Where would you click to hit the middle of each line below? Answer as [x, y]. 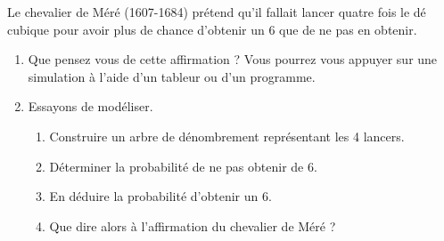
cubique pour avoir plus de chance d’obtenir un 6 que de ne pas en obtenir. [212, 29]
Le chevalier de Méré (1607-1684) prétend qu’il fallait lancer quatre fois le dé [217, 12]
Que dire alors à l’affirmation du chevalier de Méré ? [193, 225]
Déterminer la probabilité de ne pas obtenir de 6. [183, 166]
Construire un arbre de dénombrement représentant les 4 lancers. [227, 136]
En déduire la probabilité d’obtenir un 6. [160, 196]
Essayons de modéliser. [90, 106]
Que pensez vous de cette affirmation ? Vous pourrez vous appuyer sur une [233, 59]
